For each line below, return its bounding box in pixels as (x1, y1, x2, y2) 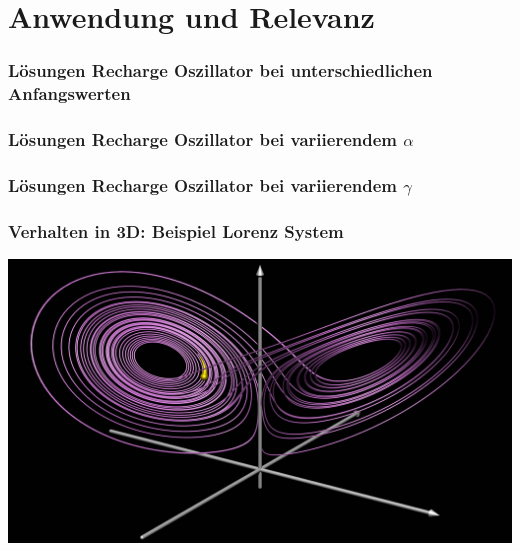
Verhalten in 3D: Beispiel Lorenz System (8, 218, 344, 243)
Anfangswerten (8, 81, 131, 106)
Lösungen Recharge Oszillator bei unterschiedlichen (8, 58, 433, 83)
